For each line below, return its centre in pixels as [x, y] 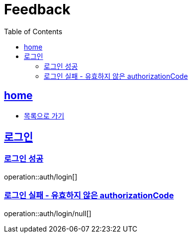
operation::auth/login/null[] [48, 213]
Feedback [37, 9]
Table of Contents [33, 31]
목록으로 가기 [44, 116]
